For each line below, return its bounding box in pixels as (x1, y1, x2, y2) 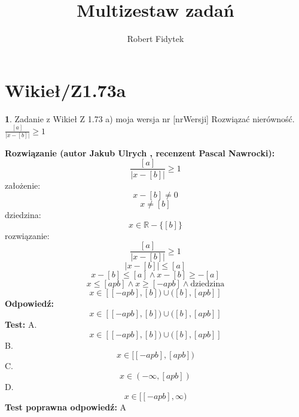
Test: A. (5, 318, 37, 330)
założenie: (5, 179, 41, 191)
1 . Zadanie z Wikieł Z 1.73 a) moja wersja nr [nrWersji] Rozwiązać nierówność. (5, 112, 295, 125)
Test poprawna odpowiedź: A (5, 401, 127, 413)
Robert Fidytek (127, 32, 184, 45)
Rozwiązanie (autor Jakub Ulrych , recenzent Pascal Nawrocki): (5, 146, 275, 159)
